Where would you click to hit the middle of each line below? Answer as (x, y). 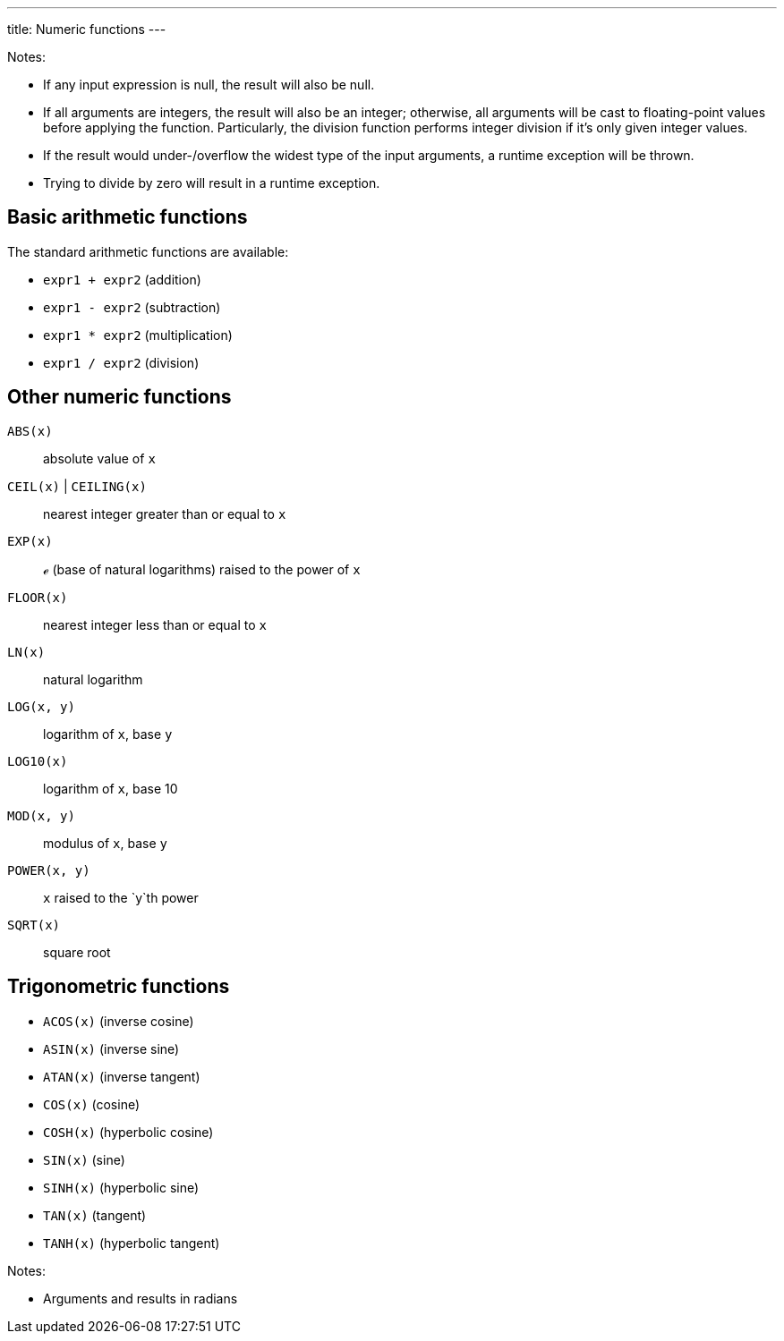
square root (77, 952)
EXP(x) (30, 541)
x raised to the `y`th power (121, 897)
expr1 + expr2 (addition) (122, 279)
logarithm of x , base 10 (111, 788)
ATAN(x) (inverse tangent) (122, 1076)
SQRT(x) (34, 925)
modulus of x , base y (105, 843)
